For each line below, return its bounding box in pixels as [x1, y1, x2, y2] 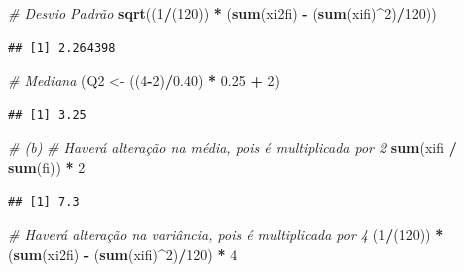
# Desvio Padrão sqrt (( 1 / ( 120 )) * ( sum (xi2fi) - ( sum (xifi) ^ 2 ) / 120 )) [8, 3, 437, 23]
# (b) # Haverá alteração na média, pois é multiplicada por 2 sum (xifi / [8, 137, 457, 158]
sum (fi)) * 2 [8, 156, 86, 177]
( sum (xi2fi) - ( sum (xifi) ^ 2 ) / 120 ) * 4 [8, 243, 238, 264]
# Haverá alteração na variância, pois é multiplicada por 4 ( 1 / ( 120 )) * [8, 224, 444, 245]
